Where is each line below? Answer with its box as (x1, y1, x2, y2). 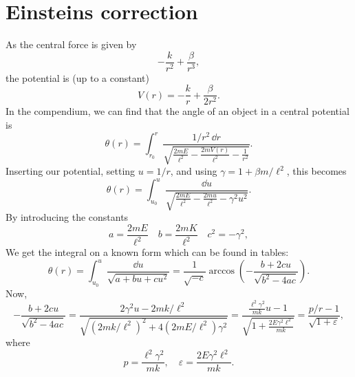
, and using (170, 164, 217, 178)
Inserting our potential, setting (6, 164, 136, 178)
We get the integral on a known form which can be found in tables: (6, 245, 289, 259)
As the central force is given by (6, 37, 137, 52)
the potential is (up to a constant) (6, 70, 149, 85)
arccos (208, 266, 235, 277)
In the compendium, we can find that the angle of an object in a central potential (6, 104, 349, 118)
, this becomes (286, 164, 347, 178)
